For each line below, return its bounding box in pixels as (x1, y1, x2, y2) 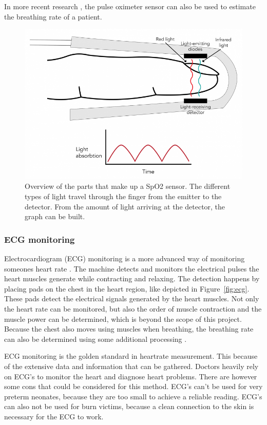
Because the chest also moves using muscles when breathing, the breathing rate (4, 323, 254, 334)
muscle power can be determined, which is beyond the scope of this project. (4, 313, 242, 324)
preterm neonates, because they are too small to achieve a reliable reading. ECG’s (4, 391, 262, 401)
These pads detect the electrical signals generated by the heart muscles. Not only (4, 293, 259, 304)
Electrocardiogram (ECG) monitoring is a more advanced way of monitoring (4, 253, 245, 263)
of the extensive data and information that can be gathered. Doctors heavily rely (4, 360, 259, 371)
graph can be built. (25, 211, 85, 222)
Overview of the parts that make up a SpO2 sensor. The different (25, 181, 231, 191)
